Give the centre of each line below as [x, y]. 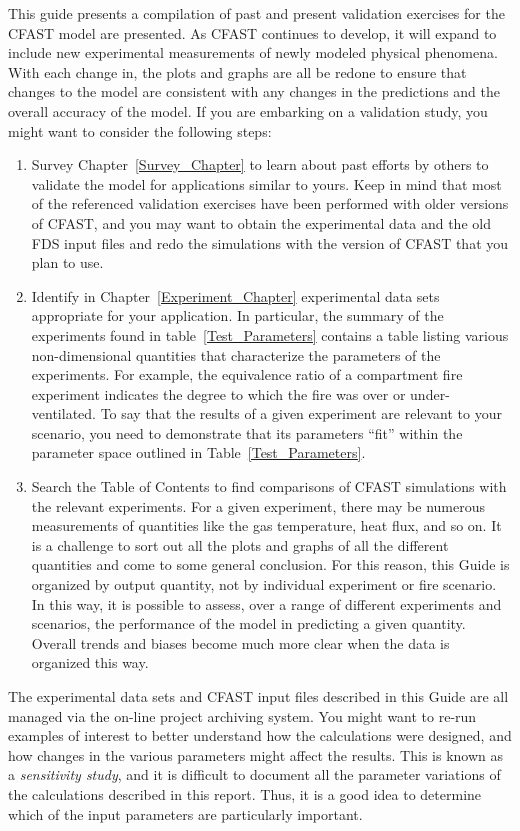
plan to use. [67, 262]
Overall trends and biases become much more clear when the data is [240, 642]
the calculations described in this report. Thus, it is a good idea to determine [245, 793]
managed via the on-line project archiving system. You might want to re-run [242, 715]
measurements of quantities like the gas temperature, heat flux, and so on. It [266, 525]
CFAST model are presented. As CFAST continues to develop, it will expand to [252, 32]
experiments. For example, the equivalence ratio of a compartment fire [247, 374]
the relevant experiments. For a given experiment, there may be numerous [258, 505]
